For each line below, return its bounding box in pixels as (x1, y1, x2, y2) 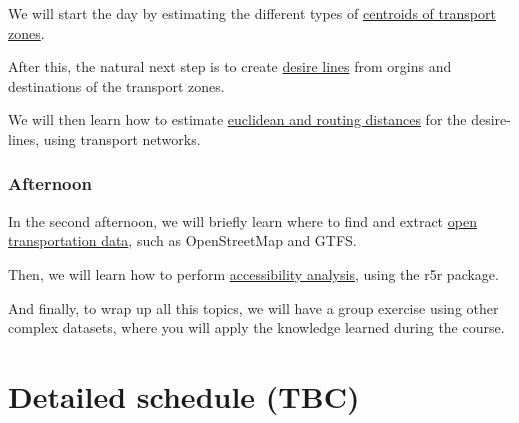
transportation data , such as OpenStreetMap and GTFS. (8, 230, 357, 251)
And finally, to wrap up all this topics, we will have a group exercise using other (8, 297, 499, 318)
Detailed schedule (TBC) (8, 375, 360, 416)
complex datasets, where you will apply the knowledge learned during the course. (8, 317, 505, 338)
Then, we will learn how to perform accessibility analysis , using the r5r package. (8, 263, 499, 284)
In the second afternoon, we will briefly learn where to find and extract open (8, 210, 477, 231)
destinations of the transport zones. (8, 75, 225, 96)
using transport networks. (43, 128, 201, 149)
